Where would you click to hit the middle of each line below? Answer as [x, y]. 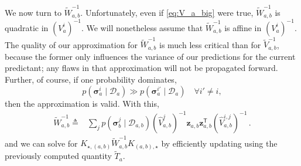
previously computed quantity [58, 156]
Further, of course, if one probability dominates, [91, 79]
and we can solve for [41, 143]
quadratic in [27, 27]
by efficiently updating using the [219, 143]
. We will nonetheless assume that [142, 27]
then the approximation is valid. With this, [82, 103]
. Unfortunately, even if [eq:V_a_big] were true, [167, 12]
